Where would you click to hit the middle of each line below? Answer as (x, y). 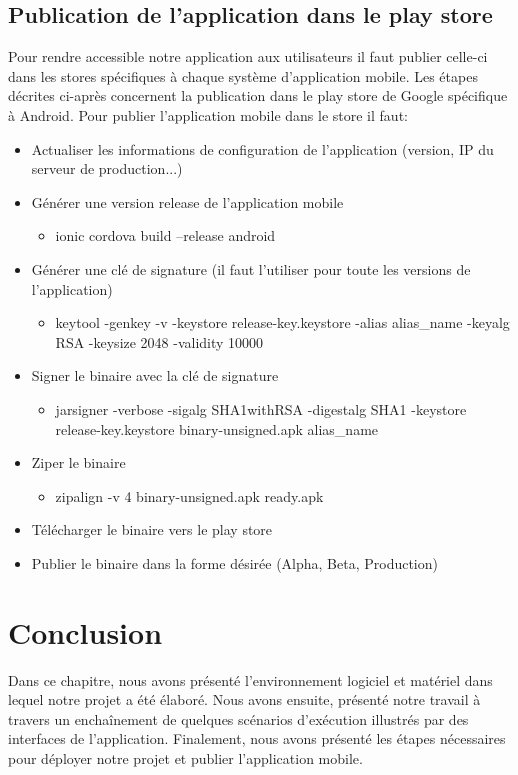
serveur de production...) (107, 168)
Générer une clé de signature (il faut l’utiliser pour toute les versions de (251, 268)
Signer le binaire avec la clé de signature (155, 375)
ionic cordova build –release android (165, 235)
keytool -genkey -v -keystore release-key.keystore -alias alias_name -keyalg (282, 322)
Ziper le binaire (78, 462)
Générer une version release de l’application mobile (187, 201)
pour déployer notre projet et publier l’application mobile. (185, 757)
